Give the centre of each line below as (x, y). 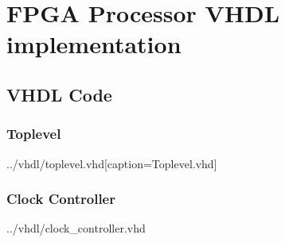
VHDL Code (59, 94)
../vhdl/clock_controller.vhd (76, 228)
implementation (94, 44)
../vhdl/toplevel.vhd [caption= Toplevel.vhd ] (112, 163)
